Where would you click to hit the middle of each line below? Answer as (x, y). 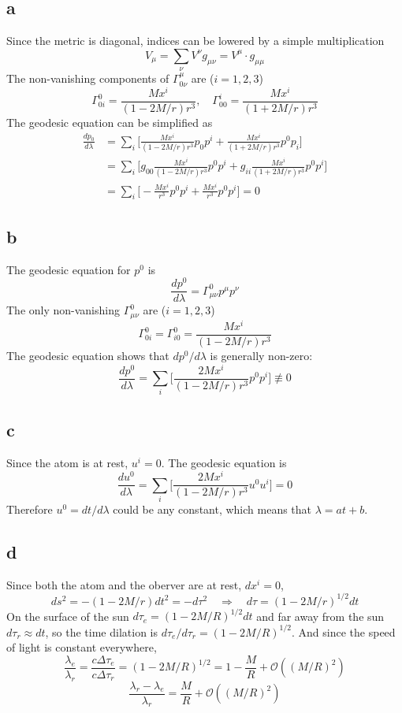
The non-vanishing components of (88, 78)
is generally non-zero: (261, 355)
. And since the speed (344, 631)
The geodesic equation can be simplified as (110, 122)
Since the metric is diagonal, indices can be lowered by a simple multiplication (195, 41)
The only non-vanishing (63, 310)
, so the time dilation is (102, 631)
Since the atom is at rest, (67, 462)
